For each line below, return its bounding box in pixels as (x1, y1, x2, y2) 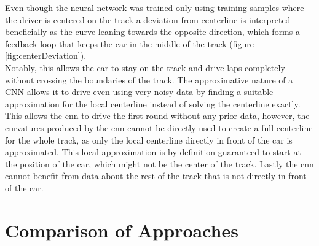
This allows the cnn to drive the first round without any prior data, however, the (5, 109, 310, 122)
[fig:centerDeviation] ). (5, 49, 87, 62)
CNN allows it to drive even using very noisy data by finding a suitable (5, 85, 274, 98)
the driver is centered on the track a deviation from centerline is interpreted (5, 13, 291, 26)
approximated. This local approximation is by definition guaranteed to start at (5, 145, 301, 158)
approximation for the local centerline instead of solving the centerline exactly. (5, 97, 301, 110)
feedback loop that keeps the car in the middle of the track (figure (5, 37, 254, 50)
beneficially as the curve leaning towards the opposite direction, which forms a (5, 25, 300, 38)
